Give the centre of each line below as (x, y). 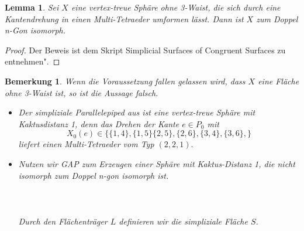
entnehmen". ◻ (32, 61)
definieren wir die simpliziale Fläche (183, 221)
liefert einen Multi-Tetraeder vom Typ (86, 144)
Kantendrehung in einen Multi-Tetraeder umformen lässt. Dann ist (124, 18)
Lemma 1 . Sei (32, 7)
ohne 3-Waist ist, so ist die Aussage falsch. (82, 92)
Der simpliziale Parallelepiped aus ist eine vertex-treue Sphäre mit (137, 112)
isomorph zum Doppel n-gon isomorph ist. (94, 175)
